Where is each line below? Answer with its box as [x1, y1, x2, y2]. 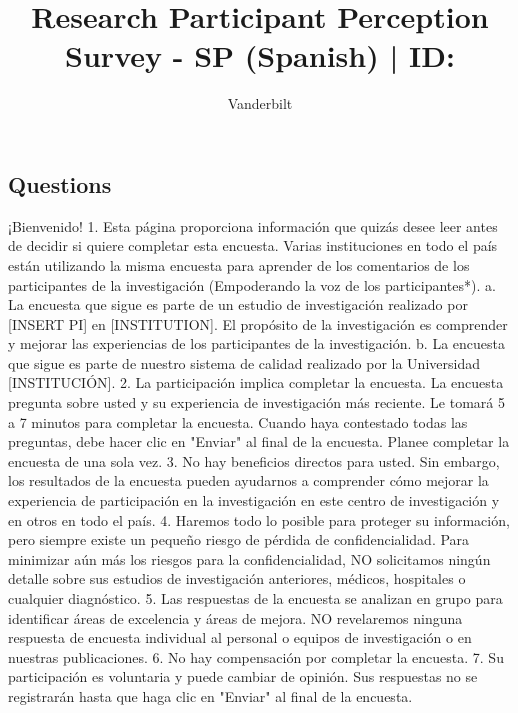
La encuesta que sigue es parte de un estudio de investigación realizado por [8, 294, 468, 315]
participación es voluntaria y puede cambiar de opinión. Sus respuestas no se [8, 666, 478, 687]
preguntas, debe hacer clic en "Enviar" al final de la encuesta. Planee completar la [8, 431, 510, 452]
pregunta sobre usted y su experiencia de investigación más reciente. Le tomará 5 [8, 392, 505, 413]
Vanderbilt [227, 93, 293, 114]
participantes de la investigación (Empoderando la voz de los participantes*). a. [8, 274, 496, 295]
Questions [8, 168, 112, 199]
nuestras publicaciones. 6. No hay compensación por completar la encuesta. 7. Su [8, 646, 504, 667]
